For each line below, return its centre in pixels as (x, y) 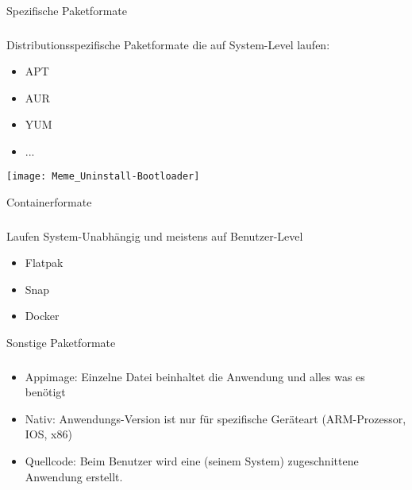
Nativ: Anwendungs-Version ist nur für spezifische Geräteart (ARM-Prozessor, (216, 418)
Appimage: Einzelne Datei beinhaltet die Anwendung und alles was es (195, 376)
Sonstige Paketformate (61, 343)
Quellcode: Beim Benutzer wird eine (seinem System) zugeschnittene (192, 460)
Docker (42, 316)
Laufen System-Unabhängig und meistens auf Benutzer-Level (155, 235)
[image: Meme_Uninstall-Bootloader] (103, 177)
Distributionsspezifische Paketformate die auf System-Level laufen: (168, 44)
